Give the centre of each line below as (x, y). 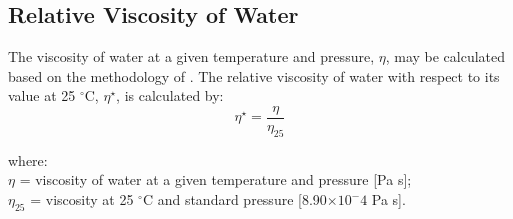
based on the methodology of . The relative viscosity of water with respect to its (254, 75)
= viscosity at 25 (82, 199)
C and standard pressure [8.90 (234, 199)
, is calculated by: (170, 95)
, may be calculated (445, 56)
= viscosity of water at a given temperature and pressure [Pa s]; (215, 179)
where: (28, 159)
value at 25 (42, 95)
